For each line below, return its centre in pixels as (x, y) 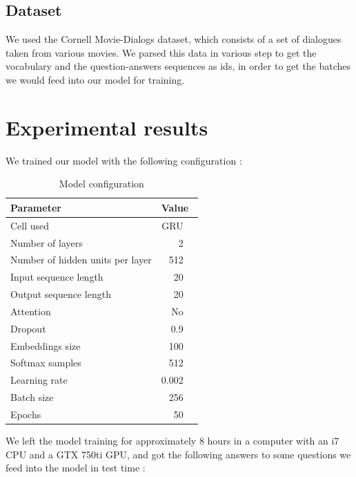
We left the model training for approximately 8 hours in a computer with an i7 (172, 441)
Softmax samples (46, 363)
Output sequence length (61, 294)
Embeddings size (46, 345)
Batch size (32, 397)
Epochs (26, 414)
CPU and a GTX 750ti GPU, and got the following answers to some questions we (178, 454)
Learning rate (39, 380)
